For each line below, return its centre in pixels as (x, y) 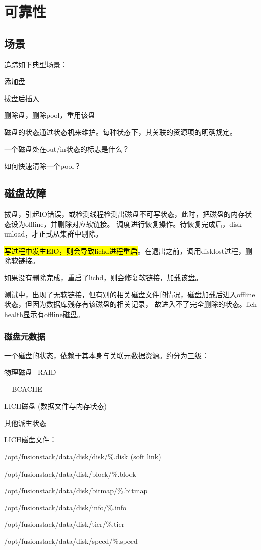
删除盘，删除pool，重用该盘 (50, 115)
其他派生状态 (25, 422)
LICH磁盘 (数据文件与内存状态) (55, 406)
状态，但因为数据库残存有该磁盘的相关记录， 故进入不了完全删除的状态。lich (131, 304)
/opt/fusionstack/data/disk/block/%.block (70, 473)
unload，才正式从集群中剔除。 (53, 234)
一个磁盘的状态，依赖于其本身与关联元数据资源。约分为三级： (106, 355)
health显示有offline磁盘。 (44, 314)
